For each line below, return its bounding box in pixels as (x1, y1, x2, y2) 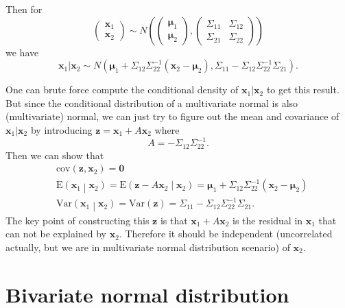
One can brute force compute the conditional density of (5, 82, 239, 97)
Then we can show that (5, 147, 104, 162)
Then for (5, 2, 43, 16)
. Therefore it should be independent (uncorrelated (119, 226, 333, 241)
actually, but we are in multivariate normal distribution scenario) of (5, 239, 290, 254)
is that (160, 213, 188, 227)
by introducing (30, 122, 93, 137)
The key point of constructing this (5, 213, 150, 227)
